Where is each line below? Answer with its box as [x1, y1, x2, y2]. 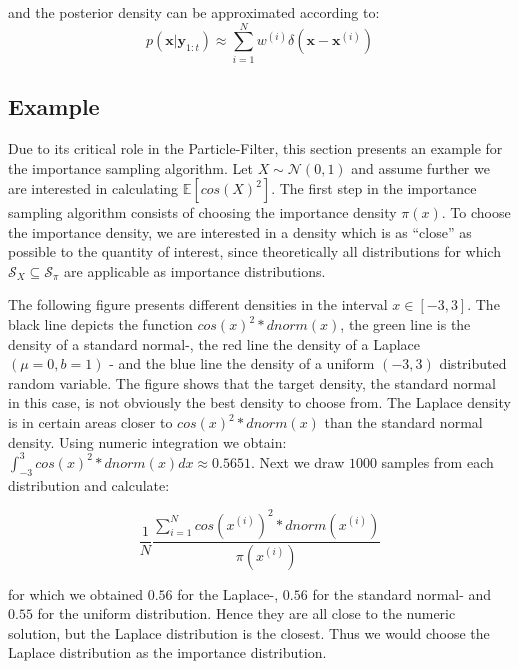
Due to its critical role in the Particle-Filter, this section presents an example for [8, 137, 503, 158]
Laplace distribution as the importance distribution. [8, 642, 327, 663]
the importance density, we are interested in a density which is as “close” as [8, 221, 472, 242]
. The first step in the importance [271, 178, 477, 199]
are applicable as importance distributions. [64, 260, 326, 281]
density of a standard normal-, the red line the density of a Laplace [8, 333, 420, 354]
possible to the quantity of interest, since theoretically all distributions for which [8, 241, 501, 262]
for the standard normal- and [312, 583, 492, 604]
